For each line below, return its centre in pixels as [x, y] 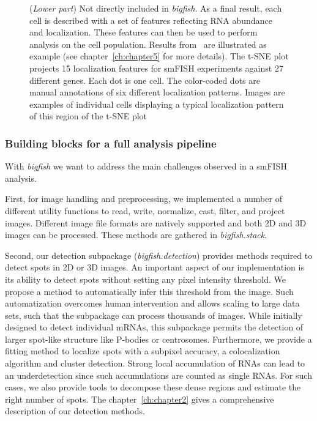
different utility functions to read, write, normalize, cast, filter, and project [145, 210]
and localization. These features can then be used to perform [144, 32]
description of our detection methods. [75, 411]
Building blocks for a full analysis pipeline [111, 143]
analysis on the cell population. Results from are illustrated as [148, 44]
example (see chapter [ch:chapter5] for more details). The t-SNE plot [159, 56]
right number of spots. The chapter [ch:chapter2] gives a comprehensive [140, 399]
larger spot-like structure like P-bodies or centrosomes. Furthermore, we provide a [158, 339]
